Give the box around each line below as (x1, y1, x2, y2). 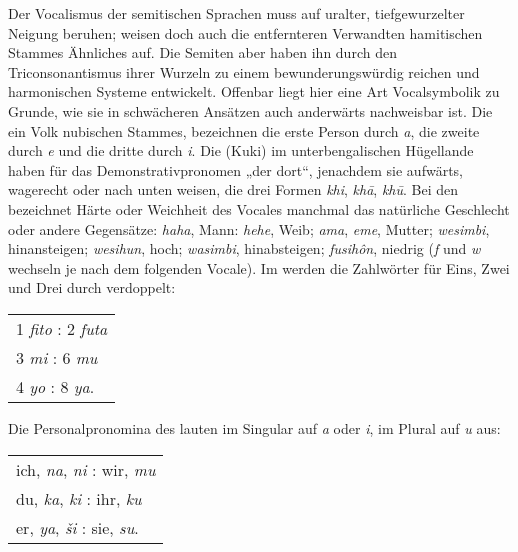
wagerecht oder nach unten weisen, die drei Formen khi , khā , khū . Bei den (8, 179, 459, 200)
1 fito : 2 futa (16, 316, 108, 340)
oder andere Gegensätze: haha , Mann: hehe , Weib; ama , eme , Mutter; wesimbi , (8, 218, 490, 239)
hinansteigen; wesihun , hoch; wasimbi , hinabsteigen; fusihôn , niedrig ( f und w (8, 238, 481, 259)
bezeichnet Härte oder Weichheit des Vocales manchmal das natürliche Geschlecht (8, 198, 510, 219)
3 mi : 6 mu (16, 345, 98, 369)
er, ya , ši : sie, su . (16, 515, 139, 539)
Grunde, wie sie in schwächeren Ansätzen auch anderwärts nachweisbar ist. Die (8, 100, 493, 121)
